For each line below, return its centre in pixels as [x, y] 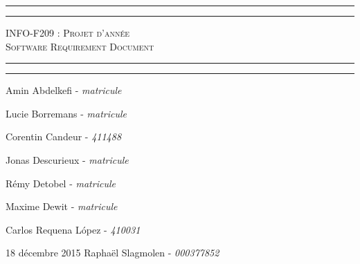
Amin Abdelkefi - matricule [64, 90]
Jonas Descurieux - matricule [67, 159]
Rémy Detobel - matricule [61, 183]
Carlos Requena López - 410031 [73, 229]
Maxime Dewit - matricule [62, 206]
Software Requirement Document [80, 46]
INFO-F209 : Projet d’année [68, 32]
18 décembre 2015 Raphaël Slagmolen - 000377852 [112, 253]
